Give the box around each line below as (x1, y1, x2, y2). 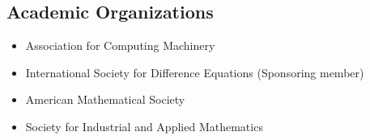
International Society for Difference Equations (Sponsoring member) (25, 64, 364, 80)
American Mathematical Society (25, 91, 185, 108)
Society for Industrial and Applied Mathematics (25, 117, 263, 134)
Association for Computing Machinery (25, 37, 215, 54)
